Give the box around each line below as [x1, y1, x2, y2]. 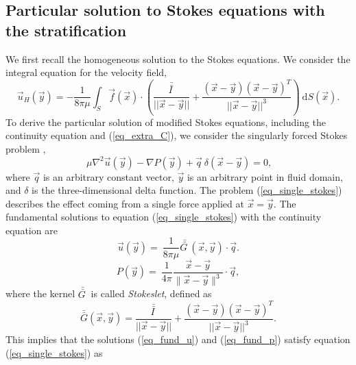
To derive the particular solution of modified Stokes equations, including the [5, 114, 327, 129]
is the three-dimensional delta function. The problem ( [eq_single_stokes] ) [32, 183, 342, 197]
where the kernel [5, 286, 75, 301]
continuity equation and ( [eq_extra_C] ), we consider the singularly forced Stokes [5, 128, 348, 142]
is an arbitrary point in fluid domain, [187, 169, 343, 184]
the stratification [5, 19, 127, 40]
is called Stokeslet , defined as [91, 286, 212, 301]
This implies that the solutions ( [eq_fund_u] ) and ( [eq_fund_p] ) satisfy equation [5, 332, 351, 347]
